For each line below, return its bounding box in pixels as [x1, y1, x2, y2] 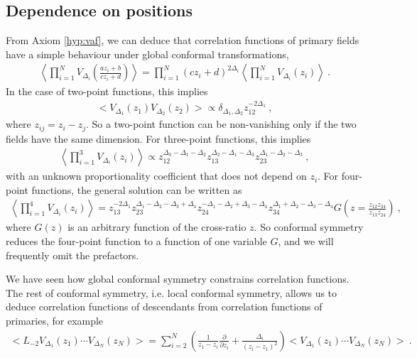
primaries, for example [6, 313, 104, 327]
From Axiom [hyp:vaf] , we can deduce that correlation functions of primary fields [6, 33, 359, 48]
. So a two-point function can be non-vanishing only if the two [86, 116, 357, 131]
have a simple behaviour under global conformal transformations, [6, 46, 289, 61]
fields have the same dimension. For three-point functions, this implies [6, 131, 311, 146]
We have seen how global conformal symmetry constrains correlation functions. [6, 271, 350, 286]
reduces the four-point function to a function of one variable [6, 234, 267, 249]
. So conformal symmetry [254, 219, 364, 234]
